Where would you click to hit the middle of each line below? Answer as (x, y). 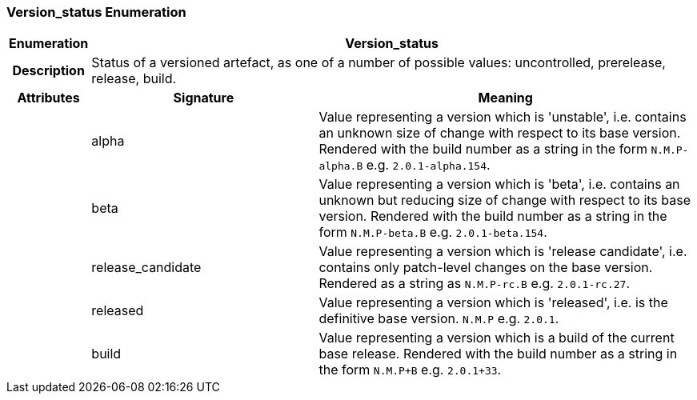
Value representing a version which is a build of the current (497, 338)
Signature (204, 98)
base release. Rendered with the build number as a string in (498, 354)
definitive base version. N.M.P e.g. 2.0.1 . (439, 319)
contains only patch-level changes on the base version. (486, 268)
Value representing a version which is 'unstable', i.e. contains (503, 117)
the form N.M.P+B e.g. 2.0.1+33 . (410, 370)
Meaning (505, 98)
